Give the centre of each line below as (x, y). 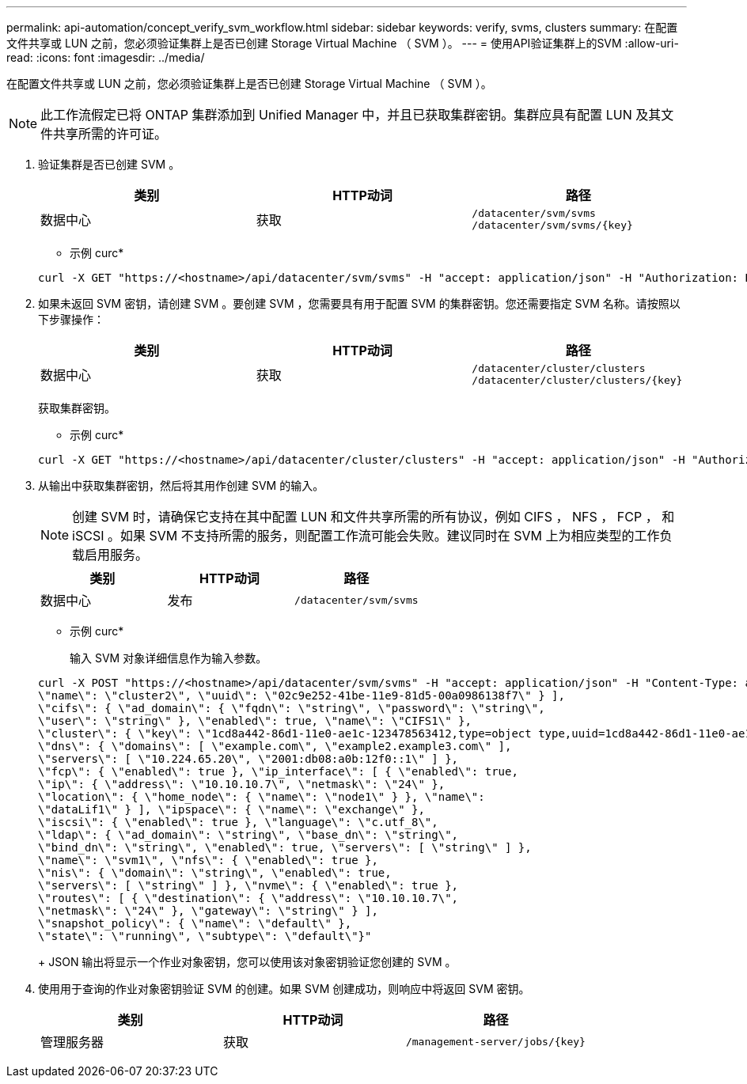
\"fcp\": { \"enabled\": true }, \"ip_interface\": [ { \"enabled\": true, (278, 771)
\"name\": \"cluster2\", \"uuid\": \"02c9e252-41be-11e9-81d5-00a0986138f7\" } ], (301, 696)
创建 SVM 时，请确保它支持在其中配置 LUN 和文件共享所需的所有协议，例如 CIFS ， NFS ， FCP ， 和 (373, 517)
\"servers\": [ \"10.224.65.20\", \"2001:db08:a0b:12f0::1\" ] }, (248, 759)
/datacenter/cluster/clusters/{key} (577, 380)
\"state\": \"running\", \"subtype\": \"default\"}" (205, 936)
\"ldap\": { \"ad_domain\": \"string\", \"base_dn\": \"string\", (248, 835)
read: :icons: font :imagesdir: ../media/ (106, 57)
